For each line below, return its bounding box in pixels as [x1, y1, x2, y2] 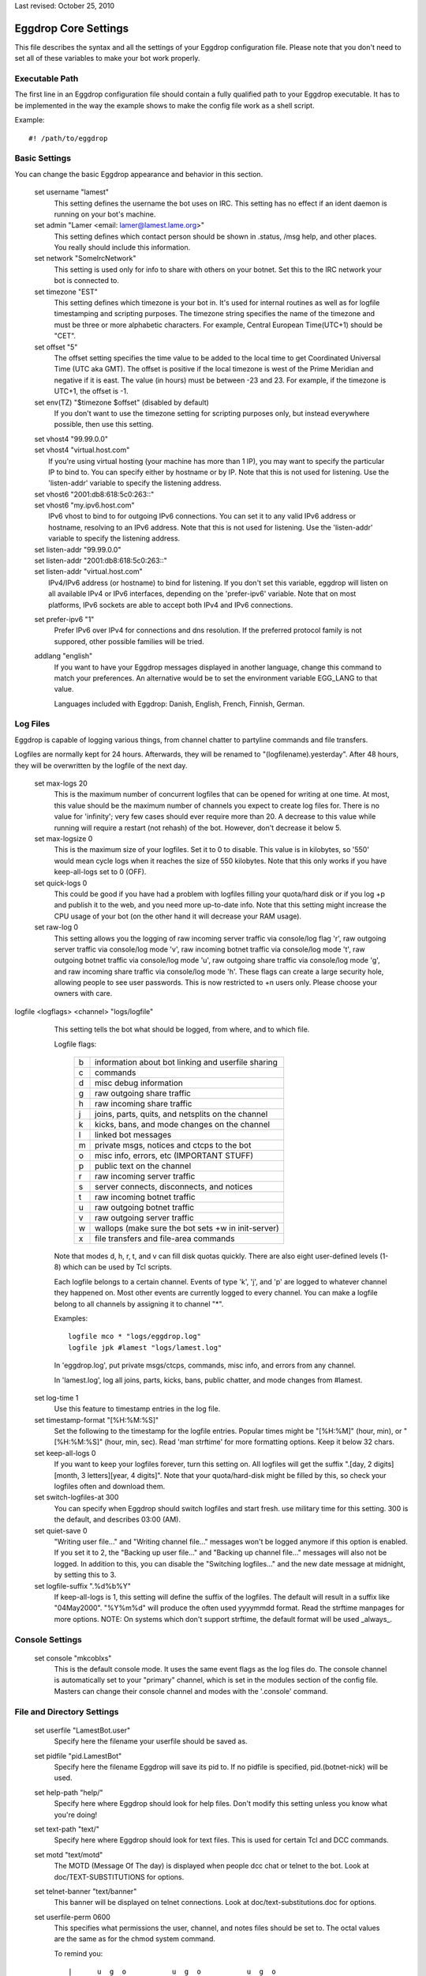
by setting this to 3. [54, 1570, 117, 1580]
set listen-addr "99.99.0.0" [34, 545, 121, 554]
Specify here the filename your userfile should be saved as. [54, 1737, 248, 1746]
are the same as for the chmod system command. [54, 1934, 216, 1944]
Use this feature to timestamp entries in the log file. [54, 1404, 221, 1414]
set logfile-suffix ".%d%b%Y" [34, 1581, 132, 1590]
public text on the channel [95, 1160, 192, 1171]
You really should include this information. [54, 243, 191, 252]
